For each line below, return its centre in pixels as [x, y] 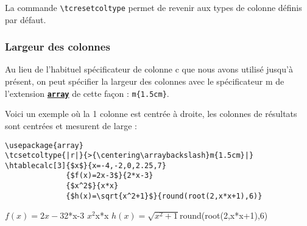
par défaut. [26, 19]
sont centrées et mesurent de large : [71, 125]
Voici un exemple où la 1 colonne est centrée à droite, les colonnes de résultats [151, 114]
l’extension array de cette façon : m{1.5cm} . [87, 93]
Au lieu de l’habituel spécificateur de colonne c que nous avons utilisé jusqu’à [149, 69]
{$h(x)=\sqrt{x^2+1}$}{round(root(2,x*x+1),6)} [164, 196]
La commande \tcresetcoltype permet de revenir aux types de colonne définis [153, 7]
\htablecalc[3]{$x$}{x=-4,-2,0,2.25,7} [86, 165]
